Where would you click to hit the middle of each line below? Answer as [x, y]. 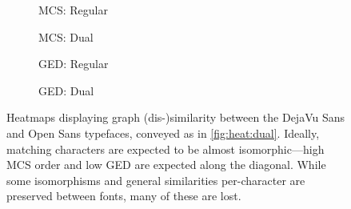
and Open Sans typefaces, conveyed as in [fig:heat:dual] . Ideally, [163, 133]
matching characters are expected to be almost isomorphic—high [166, 149]
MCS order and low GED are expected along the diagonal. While [166, 165]
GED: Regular [74, 64]
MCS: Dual [66, 36]
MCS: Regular [73, 10]
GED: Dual [66, 90]
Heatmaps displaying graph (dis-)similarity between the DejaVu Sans [176, 117]
